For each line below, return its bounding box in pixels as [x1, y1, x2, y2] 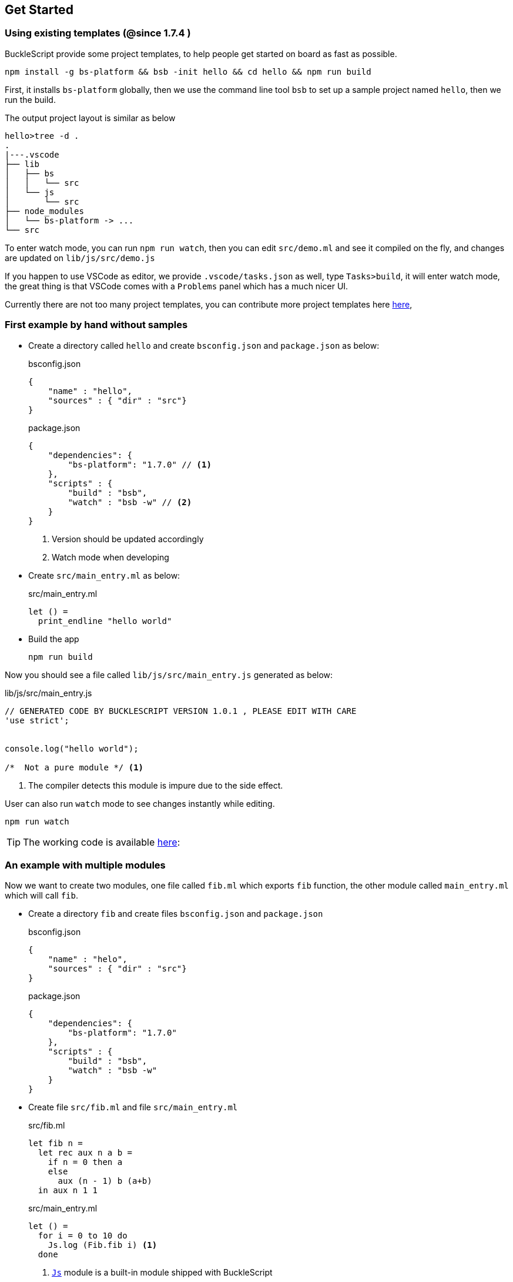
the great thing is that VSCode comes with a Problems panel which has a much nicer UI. [5, 281, 348, 291]
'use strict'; [5, 715, 69, 725]
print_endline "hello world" [38, 616, 172, 626]
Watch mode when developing [52, 552, 169, 562]
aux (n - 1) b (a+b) [58, 1176, 152, 1186]
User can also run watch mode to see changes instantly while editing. [5, 798, 275, 809]
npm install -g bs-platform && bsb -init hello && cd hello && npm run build [5, 66, 371, 76]
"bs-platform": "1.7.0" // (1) [68, 459, 212, 469]
